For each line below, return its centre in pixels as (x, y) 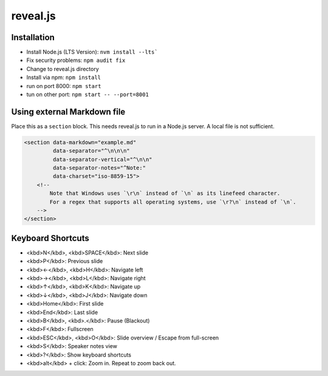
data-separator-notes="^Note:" (99, 168)
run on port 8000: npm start (64, 86)
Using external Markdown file (68, 111)
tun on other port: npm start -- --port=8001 (87, 95)
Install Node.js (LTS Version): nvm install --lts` (92, 52)
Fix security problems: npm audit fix (76, 60)
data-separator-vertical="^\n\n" (102, 159)
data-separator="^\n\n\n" (91, 151)
